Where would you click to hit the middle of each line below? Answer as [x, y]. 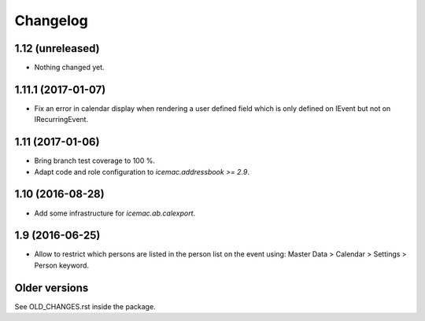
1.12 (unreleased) [57, 48]
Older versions [52, 288]
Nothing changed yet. [70, 68]
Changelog [51, 20]
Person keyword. [62, 265]
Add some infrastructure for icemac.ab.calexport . [115, 213]
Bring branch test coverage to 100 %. [94, 160]
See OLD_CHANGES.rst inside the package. [85, 306]
